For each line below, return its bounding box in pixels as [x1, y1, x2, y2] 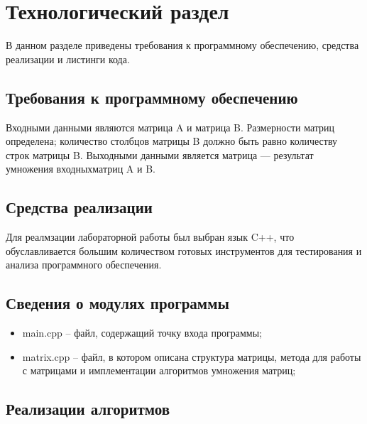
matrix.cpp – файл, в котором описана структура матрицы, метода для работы [22, 349, 361, 364]
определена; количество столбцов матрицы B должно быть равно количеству [6, 134, 338, 148]
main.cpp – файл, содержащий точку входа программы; [22, 325, 262, 340]
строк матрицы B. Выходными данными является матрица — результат [6, 147, 314, 162]
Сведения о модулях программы [6, 292, 229, 314]
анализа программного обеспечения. [6, 257, 162, 272]
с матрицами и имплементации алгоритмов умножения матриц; [22, 363, 296, 378]
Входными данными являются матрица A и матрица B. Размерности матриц [6, 119, 335, 134]
